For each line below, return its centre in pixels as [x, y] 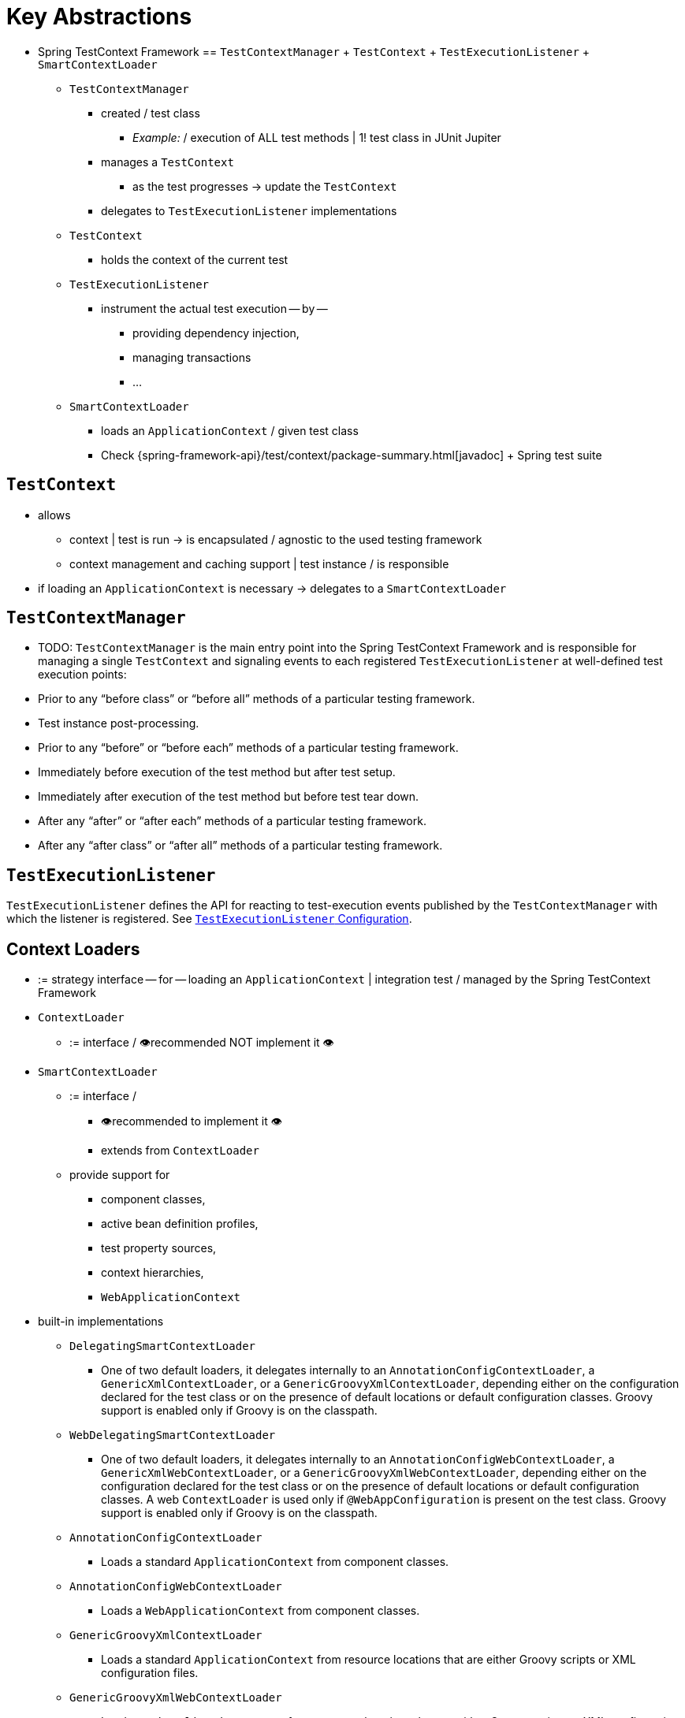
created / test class [151, 113]
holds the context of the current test [195, 259]
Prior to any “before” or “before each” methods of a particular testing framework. [248, 748]
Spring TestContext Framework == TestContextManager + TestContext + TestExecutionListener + [314, 51]
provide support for [120, 1175]
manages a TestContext [168, 162]
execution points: [82, 675]
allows [54, 515]
